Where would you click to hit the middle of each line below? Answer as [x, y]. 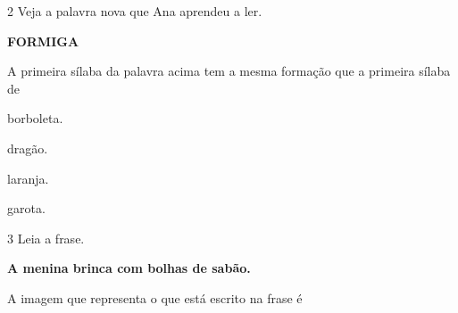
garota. [26, 208]
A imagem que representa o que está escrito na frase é [155, 297]
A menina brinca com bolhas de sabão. [129, 268]
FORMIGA [43, 41]
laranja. [28, 178]
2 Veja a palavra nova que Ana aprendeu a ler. [135, 11]
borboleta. [35, 118]
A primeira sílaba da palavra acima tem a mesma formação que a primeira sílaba [229, 71]
